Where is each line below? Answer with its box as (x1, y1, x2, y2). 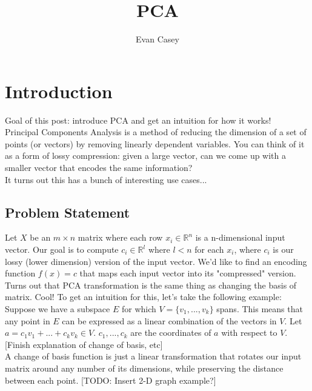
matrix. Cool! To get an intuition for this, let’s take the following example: (5, 290, 282, 303)
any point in (5, 314, 50, 327)
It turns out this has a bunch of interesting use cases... (5, 173, 207, 185)
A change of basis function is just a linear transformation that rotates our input (5, 350, 302, 363)
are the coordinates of (130, 326, 211, 339)
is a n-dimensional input (195, 231, 285, 244)
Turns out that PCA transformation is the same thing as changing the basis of (5, 278, 297, 291)
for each (194, 243, 224, 256)
